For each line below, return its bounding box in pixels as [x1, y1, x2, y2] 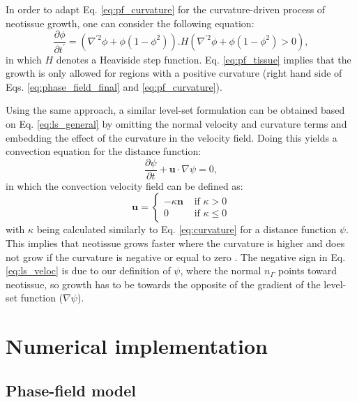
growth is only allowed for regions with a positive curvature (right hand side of [6, 66, 342, 80]
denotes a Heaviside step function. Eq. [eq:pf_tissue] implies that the [56, 52, 351, 66]
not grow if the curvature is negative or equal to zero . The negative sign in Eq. [6, 249, 346, 264]
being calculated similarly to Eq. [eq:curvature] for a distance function [36, 222, 337, 237]
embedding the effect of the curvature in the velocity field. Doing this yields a [6, 130, 337, 144]
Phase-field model [6, 379, 137, 401]
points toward [278, 263, 337, 278]
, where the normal [180, 263, 261, 278]
